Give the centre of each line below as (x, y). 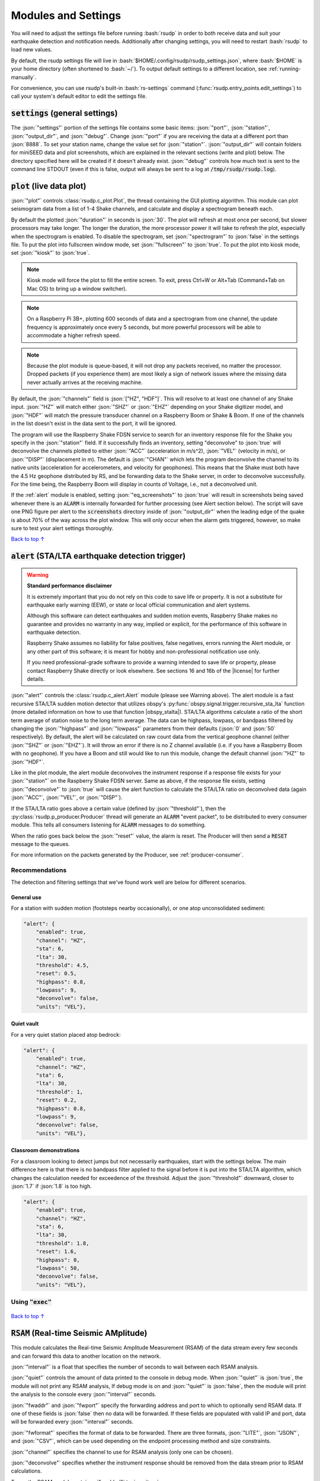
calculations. (26, 1471)
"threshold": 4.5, (63, 965)
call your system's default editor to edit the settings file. (79, 96)
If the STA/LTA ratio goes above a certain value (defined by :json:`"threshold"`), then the (119, 808)
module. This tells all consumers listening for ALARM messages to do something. (108, 825)
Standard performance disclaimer (70, 586)
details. (36, 679)
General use (26, 897)
